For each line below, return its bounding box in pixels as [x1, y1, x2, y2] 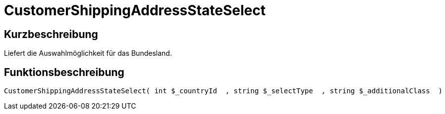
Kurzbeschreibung [4, 28, 98, 40]
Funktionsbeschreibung [4, 66, 124, 78]
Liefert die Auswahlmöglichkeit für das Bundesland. [4, 49, 172, 58]
